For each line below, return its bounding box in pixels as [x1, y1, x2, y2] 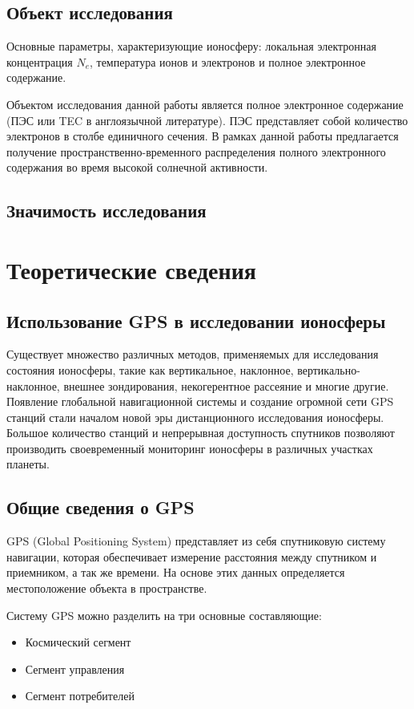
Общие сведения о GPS [6, 495, 195, 520]
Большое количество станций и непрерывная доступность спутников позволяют [6, 424, 395, 441]
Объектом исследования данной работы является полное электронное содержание [6, 95, 404, 112]
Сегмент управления [25, 660, 125, 677]
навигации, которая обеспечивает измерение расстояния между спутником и [6, 548, 377, 565]
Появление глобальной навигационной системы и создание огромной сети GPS [6, 393, 394, 410]
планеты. [6, 456, 50, 472]
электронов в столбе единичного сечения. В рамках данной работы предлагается [6, 128, 399, 144]
